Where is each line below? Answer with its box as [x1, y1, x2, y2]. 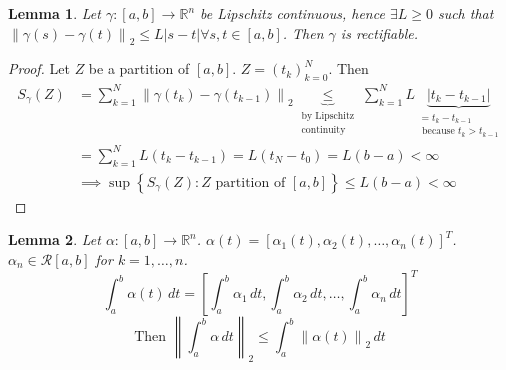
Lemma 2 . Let [8, 229, 101, 250]
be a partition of [88, 58, 190, 79]
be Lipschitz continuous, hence [200, 3, 385, 23]
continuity [301, 124, 346, 135]
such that [437, 3, 494, 23]
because [422, 126, 455, 137]
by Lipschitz [301, 110, 355, 121]
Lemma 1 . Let [8, 3, 101, 23]
